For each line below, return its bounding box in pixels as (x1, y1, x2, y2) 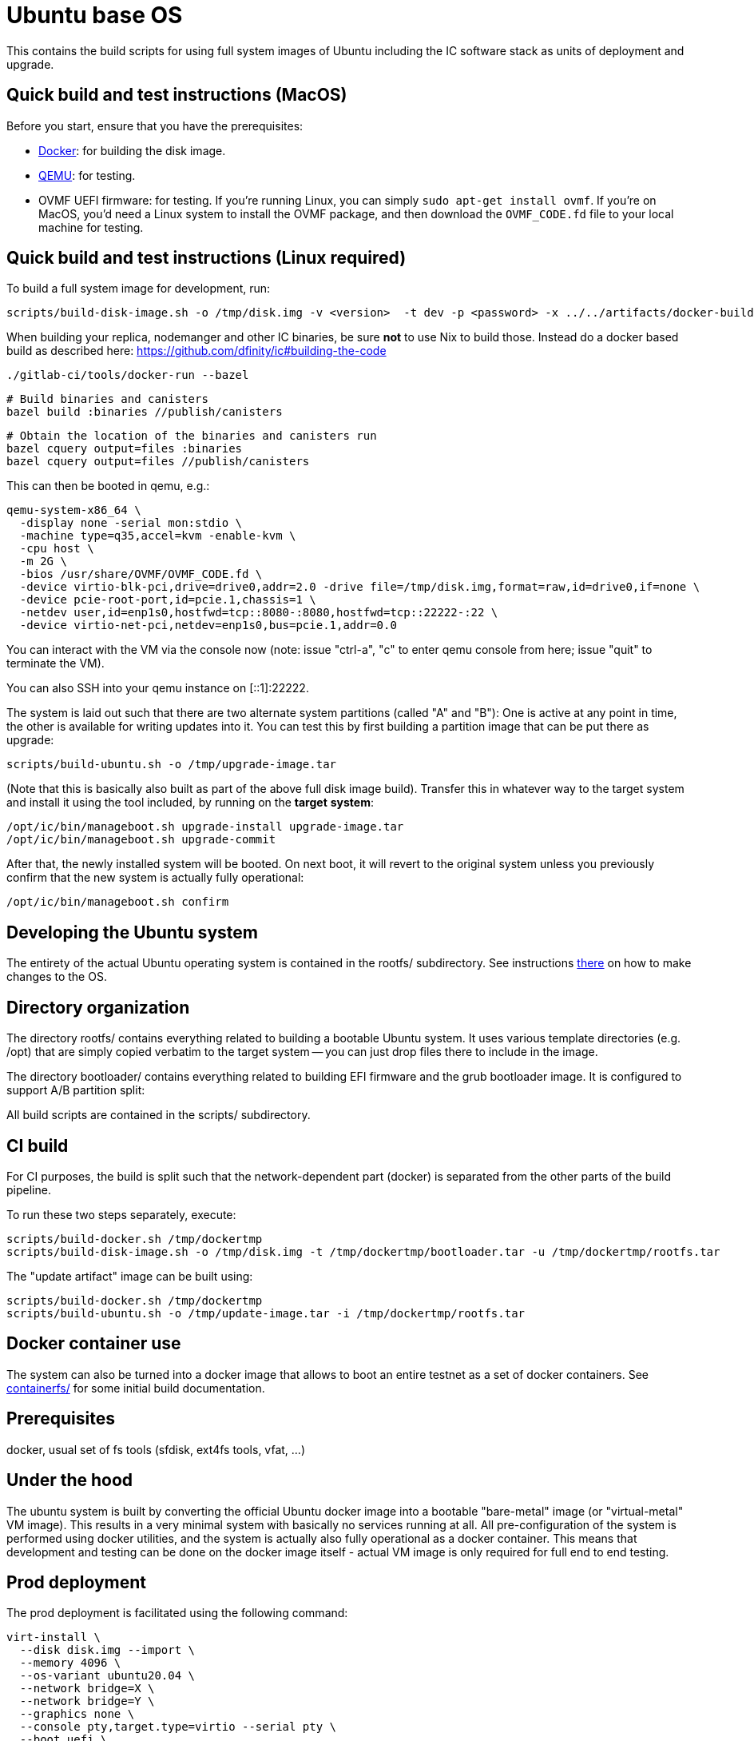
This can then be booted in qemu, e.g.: (6, 479, 210, 493)
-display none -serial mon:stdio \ (19, 516, 243, 530)
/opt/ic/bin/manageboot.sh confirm (6, 895, 229, 909)
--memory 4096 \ (19, 1656, 121, 1670)
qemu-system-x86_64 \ (6, 504, 141, 517)
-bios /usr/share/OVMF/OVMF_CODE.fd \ (19, 568, 263, 581)
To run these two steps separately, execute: (6, 1207, 236, 1221)
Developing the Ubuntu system (6, 922, 258, 942)
